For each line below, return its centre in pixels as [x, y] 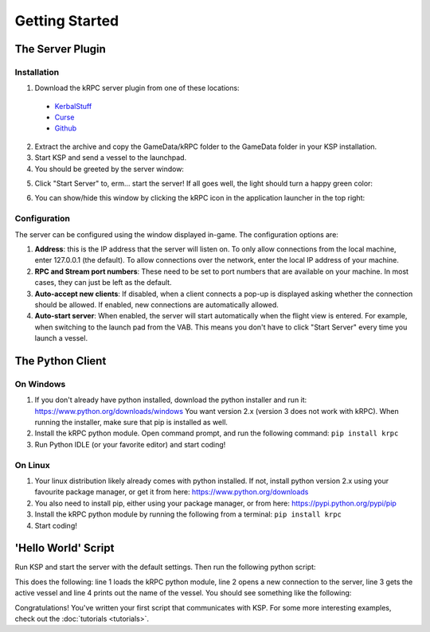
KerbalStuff [73, 106]
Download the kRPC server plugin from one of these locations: [137, 88]
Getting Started [67, 21]
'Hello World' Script [64, 548]
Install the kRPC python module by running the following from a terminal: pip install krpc [188, 514]
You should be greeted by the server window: [109, 169]
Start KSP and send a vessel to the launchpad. [111, 158]
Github [66, 128]
